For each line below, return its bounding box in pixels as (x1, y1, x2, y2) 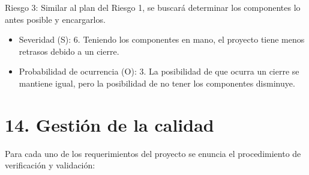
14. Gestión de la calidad (5, 112, 214, 137)
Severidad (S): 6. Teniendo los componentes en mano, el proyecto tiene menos (19, 33, 305, 46)
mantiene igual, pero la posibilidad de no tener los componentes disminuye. (19, 76, 295, 89)
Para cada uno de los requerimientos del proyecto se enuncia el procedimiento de (5, 147, 301, 159)
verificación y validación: (5, 159, 95, 171)
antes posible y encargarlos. (5, 13, 106, 25)
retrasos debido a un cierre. (19, 45, 119, 57)
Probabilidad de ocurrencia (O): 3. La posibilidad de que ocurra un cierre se (19, 65, 299, 78)
